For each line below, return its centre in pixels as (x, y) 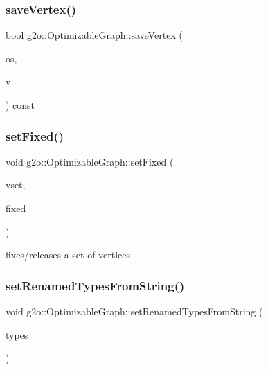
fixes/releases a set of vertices (68, 255)
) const (20, 105)
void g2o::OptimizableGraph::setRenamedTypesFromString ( (134, 311)
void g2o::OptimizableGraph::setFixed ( (90, 161)
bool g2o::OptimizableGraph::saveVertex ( (94, 35)
